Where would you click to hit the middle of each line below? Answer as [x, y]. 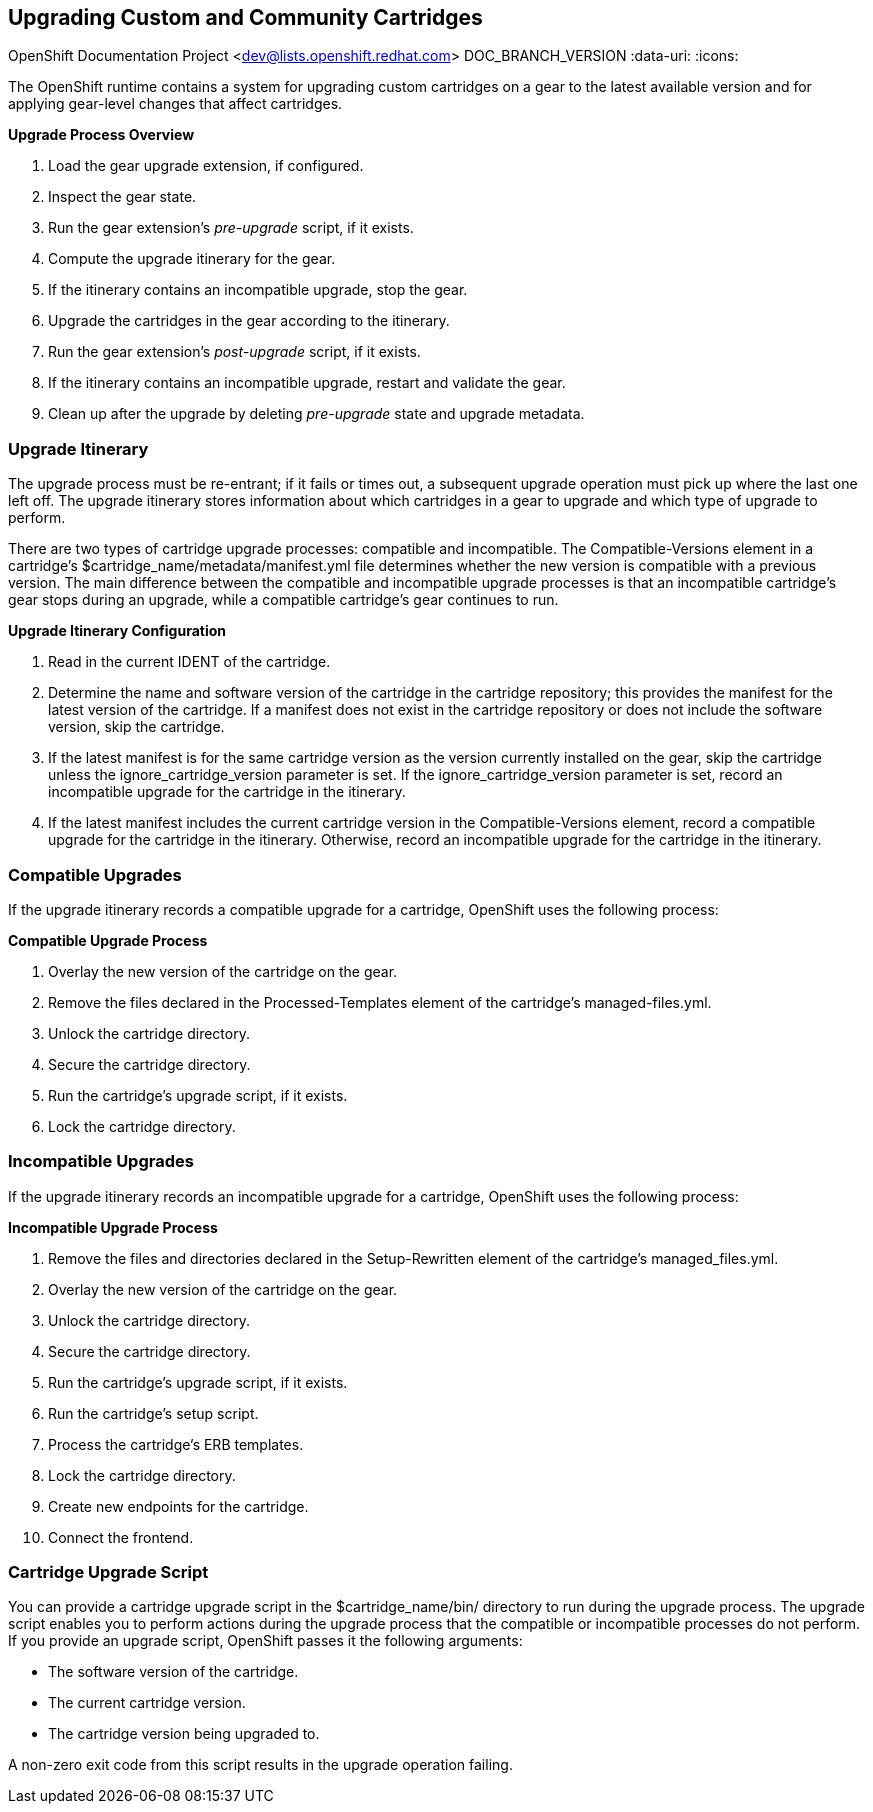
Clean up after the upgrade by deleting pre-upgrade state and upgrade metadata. [316, 414]
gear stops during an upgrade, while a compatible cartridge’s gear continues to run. [283, 600]
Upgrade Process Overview [101, 135]
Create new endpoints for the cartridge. [178, 1506]
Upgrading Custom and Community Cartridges [245, 17]
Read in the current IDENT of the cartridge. [189, 662]
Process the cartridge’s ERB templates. [176, 1444]
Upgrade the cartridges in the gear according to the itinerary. [249, 321]
